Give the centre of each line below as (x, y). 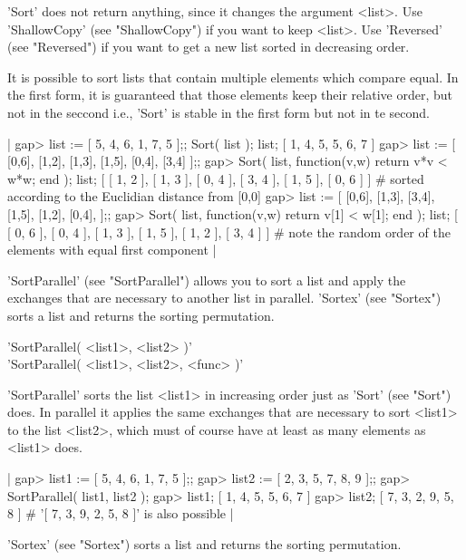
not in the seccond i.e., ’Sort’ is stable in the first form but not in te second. (219, 112)
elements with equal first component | (112, 250)
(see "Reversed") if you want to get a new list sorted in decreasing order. (209, 47)
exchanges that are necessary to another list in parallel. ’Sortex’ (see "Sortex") (224, 298)
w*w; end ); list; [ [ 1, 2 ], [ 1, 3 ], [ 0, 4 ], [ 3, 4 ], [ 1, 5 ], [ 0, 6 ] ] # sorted (216, 178)
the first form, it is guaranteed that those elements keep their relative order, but (230, 95)
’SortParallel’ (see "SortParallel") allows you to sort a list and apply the (207, 280)
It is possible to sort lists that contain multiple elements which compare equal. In (233, 77)
